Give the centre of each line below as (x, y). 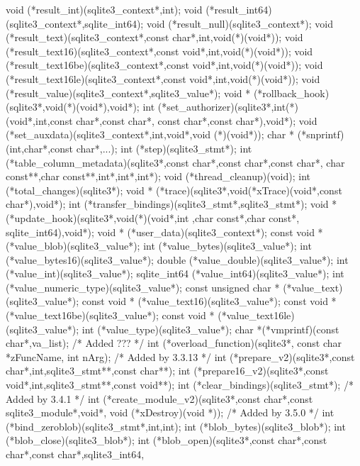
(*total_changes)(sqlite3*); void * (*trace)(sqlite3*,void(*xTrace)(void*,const (174, 190)
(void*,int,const (39, 120)
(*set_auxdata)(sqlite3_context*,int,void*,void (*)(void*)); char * (150, 134)
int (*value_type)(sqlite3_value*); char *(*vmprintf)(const (210, 329)
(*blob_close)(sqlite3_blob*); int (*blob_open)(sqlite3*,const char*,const (167, 440)
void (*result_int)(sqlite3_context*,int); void (104, 9)
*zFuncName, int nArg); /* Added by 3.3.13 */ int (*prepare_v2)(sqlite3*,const (180, 356)
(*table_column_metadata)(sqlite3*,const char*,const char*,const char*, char (175, 162)
